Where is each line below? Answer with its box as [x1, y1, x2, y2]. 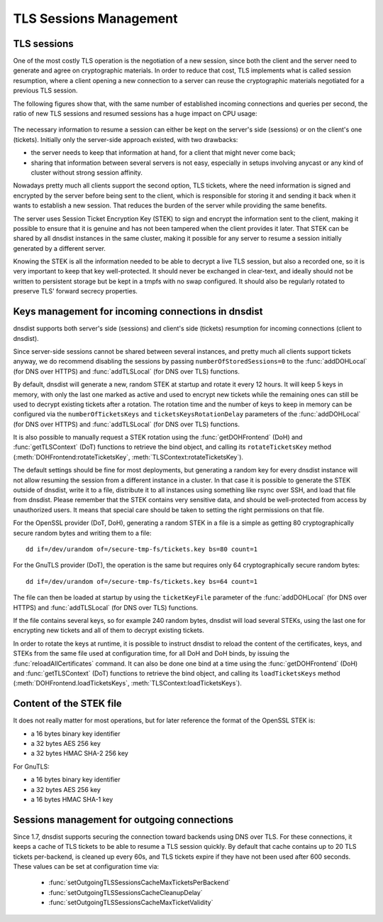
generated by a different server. [13, 244, 106, 252]
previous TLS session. [13, 86, 78, 95]
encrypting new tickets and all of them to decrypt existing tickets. [13, 626, 205, 635]
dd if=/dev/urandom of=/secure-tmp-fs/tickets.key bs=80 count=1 [26, 545, 258, 553]
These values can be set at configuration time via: [13, 862, 160, 870]
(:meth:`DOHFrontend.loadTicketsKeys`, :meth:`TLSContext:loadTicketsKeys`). [13, 679, 243, 688]
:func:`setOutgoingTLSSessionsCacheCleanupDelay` [48, 888, 203, 896]
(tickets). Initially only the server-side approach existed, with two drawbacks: [13, 135, 238, 143]
